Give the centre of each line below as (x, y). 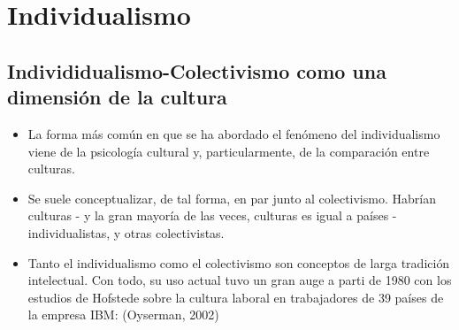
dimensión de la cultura (117, 97)
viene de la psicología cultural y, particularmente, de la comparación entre (229, 151)
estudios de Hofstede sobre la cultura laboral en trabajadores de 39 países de (236, 297)
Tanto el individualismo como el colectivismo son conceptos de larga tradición (239, 262)
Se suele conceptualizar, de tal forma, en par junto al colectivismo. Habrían (232, 198)
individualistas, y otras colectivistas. (126, 232)
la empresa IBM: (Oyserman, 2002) (123, 315)
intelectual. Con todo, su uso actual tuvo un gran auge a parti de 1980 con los (240, 280)
